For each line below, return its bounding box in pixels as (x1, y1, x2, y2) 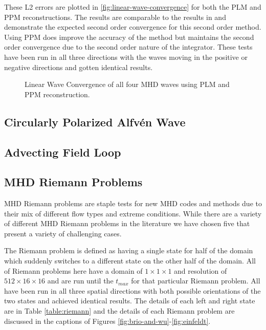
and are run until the (47, 275, 114, 286)
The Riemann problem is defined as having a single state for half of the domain (4, 245, 253, 256)
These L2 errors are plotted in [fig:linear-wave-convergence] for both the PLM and (4, 2, 261, 12)
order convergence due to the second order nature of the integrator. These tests (4, 41, 253, 52)
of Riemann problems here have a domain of (4, 265, 143, 276)
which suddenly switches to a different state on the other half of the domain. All (4, 255, 256, 266)
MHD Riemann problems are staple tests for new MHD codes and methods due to (4, 198, 262, 209)
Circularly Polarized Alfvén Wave (4, 114, 186, 129)
